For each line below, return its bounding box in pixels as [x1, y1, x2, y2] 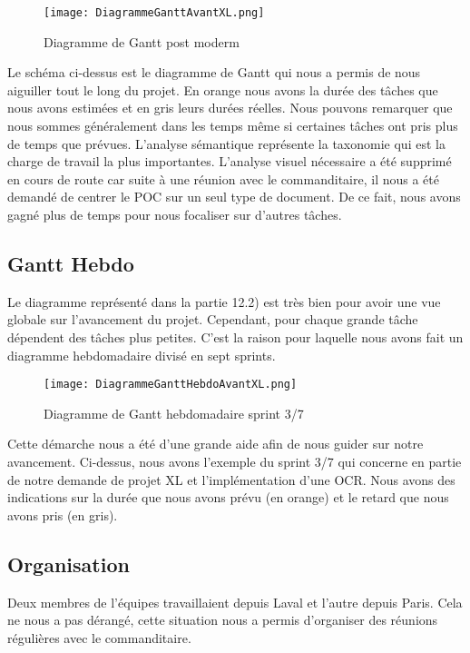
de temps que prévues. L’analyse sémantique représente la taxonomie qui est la [7, 134, 446, 153]
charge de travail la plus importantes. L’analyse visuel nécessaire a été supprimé [7, 152, 452, 171]
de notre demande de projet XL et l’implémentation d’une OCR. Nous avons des [7, 470, 455, 489]
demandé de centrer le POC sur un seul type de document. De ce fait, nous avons [7, 187, 461, 206]
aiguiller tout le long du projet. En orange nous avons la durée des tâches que [7, 80, 438, 99]
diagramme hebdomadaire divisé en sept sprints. [7, 345, 276, 364]
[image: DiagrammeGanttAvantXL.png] [44, 6, 265, 19]
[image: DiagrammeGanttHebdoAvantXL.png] [44, 378, 298, 391]
